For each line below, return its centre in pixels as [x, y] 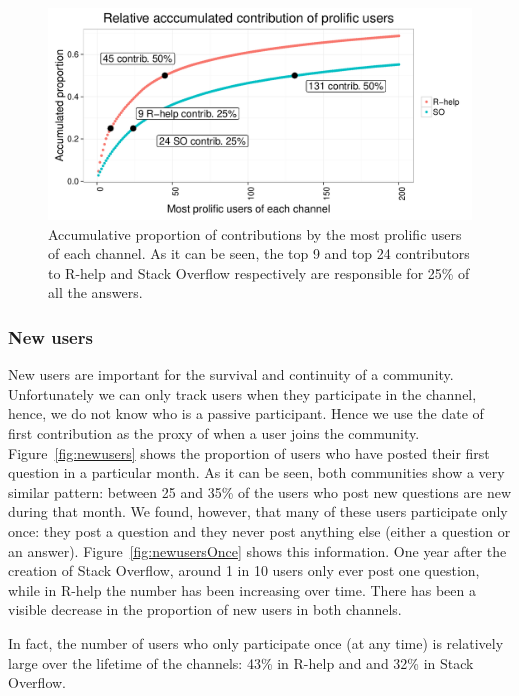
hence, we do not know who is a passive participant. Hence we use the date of [246, 413]
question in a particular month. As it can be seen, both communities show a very [256, 472]
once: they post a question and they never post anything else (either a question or [259, 530]
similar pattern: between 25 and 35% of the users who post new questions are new [260, 491]
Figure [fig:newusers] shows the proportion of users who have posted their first [249, 452]
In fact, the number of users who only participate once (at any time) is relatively [256, 642]
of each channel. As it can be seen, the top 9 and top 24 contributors [259, 253]
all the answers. [95, 292]
